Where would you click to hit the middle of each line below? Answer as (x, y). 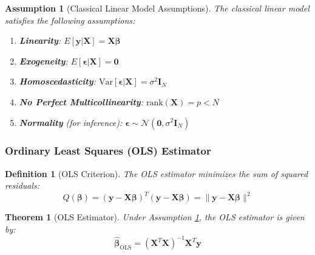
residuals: (22, 185)
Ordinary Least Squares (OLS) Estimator (108, 151)
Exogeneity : (43, 61)
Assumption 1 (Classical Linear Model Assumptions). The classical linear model (157, 8)
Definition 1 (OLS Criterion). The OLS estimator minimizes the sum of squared (157, 173)
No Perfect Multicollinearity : (81, 101)
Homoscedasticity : (57, 81)
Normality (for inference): (71, 122)
